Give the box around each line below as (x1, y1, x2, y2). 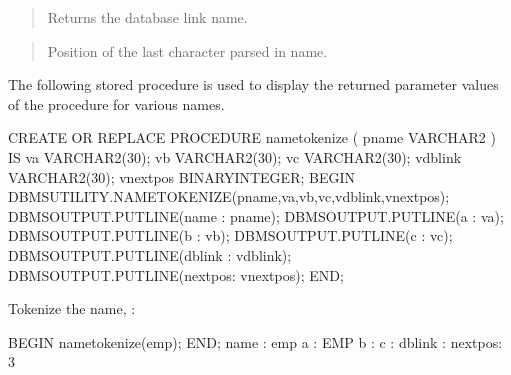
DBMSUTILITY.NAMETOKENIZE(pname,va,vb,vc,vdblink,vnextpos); (8, 186, 450, 207)
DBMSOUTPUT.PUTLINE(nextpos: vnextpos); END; (8, 264, 344, 285)
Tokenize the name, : (8, 298, 136, 319)
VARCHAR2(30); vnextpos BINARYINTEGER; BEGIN (8, 166, 355, 187)
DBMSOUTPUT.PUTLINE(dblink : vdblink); (8, 244, 292, 265)
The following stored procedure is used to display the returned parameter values (8, 74, 499, 95)
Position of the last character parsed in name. (47, 40, 328, 61)
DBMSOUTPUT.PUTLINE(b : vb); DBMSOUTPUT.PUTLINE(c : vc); (8, 225, 453, 246)
